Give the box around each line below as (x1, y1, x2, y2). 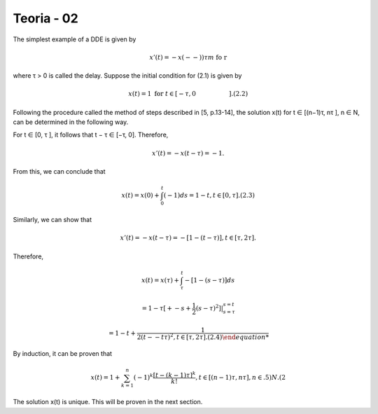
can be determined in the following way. (13, 118, 129, 126)
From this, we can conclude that (13, 167, 106, 176)
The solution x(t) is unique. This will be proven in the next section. (13, 398, 203, 406)
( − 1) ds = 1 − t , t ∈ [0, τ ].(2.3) (163, 191, 255, 200)
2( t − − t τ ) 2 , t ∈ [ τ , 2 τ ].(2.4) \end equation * (136, 331, 269, 341)
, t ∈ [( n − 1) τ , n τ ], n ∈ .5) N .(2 (195, 373, 286, 382)
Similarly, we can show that (13, 215, 92, 223)
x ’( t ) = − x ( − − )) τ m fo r (149, 53, 227, 61)
